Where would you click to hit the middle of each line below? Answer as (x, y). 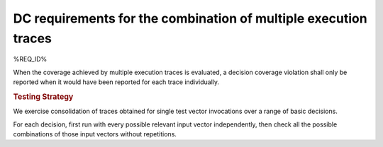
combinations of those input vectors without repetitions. (95, 134)
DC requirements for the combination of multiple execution (190, 18)
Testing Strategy (43, 97)
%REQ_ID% (30, 59)
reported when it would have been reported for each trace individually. (116, 82)
